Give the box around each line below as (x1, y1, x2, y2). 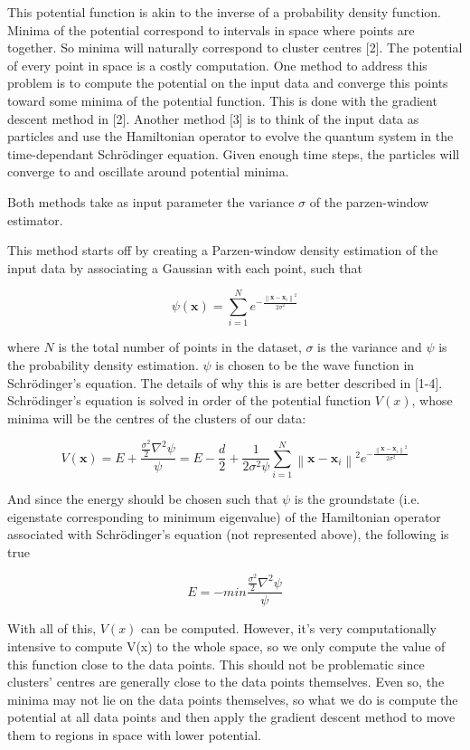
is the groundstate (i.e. (294, 489, 420, 508)
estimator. (7, 210, 63, 229)
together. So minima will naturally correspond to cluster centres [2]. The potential (7, 38, 463, 57)
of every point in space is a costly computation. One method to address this (7, 55, 428, 74)
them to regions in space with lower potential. (7, 725, 261, 744)
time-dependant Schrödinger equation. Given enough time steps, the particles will (7, 144, 460, 163)
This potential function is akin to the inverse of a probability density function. (7, 3, 441, 21)
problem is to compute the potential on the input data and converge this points (7, 73, 448, 92)
